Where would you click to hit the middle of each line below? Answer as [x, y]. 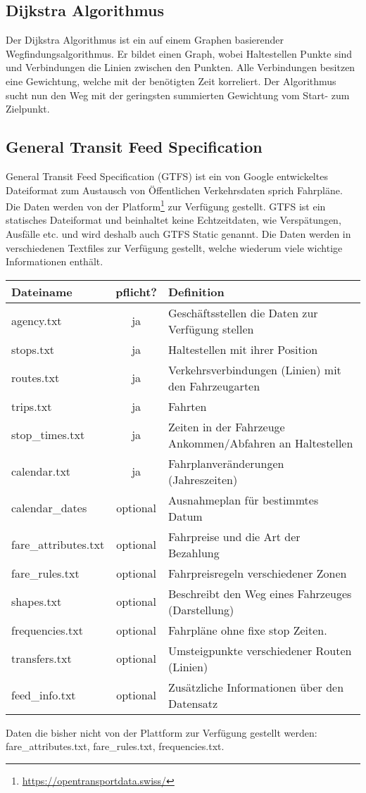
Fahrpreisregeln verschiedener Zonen [258, 573]
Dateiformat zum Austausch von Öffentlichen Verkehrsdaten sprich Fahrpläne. [174, 190]
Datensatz [193, 703]
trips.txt [32, 406]
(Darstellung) [201, 609]
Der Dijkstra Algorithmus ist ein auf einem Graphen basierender [145, 40]
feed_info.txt [44, 695]
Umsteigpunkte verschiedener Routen [260, 650]
